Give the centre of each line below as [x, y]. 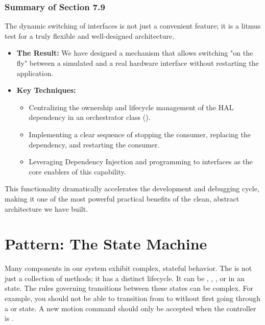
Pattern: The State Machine [106, 244]
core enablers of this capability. [77, 171]
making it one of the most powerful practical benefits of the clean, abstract [122, 198]
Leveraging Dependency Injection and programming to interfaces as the [141, 161]
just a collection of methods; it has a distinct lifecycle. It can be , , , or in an [125, 278]
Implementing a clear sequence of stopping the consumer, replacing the [140, 134]
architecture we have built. [46, 208]
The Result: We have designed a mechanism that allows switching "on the [135, 53]
